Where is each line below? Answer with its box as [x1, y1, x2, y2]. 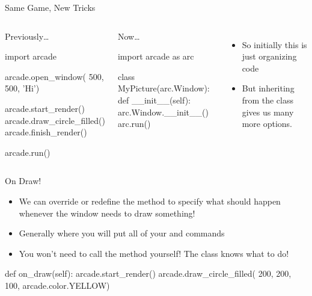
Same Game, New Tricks [5, 1, 96, 13]
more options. [242, 117, 292, 130]
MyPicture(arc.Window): [117, 82, 210, 94]
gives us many [242, 105, 294, 118]
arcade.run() [5, 146, 50, 158]
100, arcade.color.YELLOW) [5, 279, 110, 291]
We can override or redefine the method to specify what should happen [19, 194, 281, 207]
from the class [242, 93, 293, 106]
